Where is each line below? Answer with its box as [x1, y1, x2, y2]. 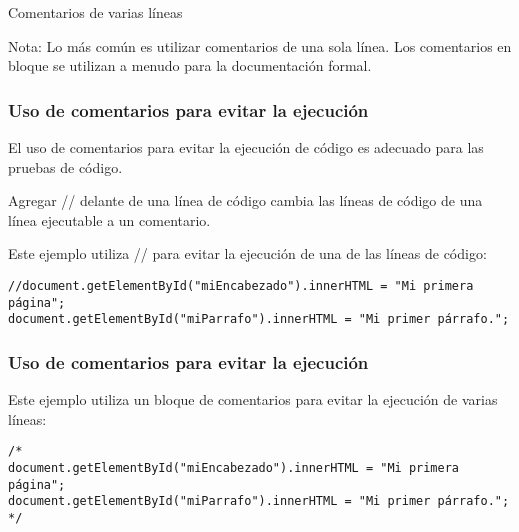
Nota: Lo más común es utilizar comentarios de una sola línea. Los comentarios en [8, 35, 512, 56]
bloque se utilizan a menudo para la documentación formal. [8, 55, 372, 76]
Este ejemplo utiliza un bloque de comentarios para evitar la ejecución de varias [8, 389, 498, 410]
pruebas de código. [8, 156, 123, 177]
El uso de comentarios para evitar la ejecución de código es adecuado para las [8, 137, 484, 157]
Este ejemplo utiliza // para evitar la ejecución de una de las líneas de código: [8, 243, 487, 264]
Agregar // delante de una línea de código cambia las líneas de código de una [8, 190, 483, 211]
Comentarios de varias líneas [8, 2, 183, 22]
